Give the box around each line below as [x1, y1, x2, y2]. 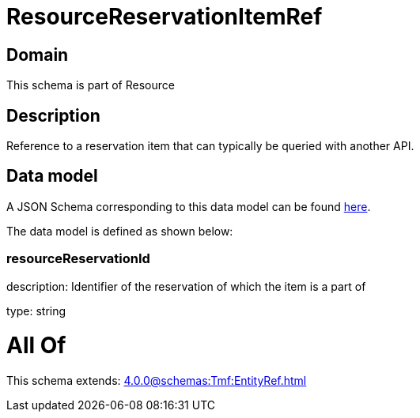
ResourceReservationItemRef [6, 3, 323, 30]
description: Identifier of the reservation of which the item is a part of [6, 279, 366, 293]
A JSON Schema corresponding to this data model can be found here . [6, 199, 371, 213]
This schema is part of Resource [6, 78, 175, 92]
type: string [6, 303, 66, 318]
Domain [6, 44, 69, 65]
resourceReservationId [6, 250, 150, 267]
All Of [6, 332, 66, 360]
